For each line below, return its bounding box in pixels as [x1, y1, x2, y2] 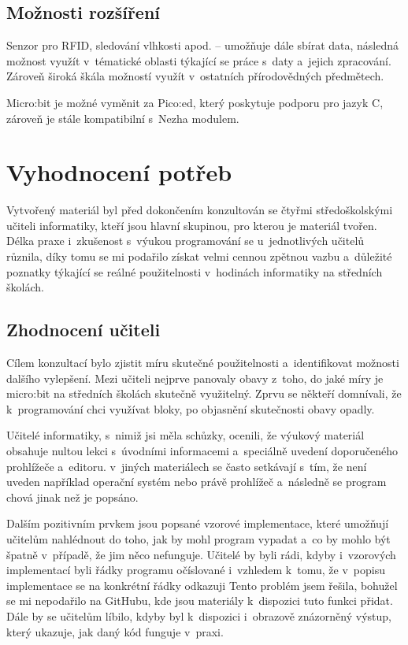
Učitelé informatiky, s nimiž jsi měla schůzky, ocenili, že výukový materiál [6, 427, 365, 443]
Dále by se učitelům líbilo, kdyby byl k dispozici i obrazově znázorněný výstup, [6, 607, 391, 624]
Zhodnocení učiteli [6, 317, 161, 342]
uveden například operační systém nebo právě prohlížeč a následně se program [6, 473, 387, 490]
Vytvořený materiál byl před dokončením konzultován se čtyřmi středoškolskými [6, 202, 393, 218]
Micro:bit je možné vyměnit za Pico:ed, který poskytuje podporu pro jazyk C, [6, 94, 384, 110]
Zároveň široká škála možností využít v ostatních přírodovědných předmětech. [6, 68, 384, 84]
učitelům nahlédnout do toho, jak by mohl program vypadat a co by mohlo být [6, 531, 391, 547]
